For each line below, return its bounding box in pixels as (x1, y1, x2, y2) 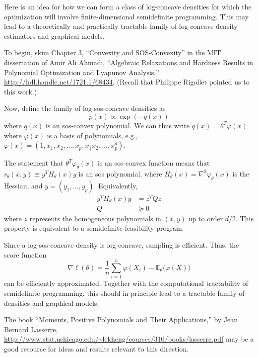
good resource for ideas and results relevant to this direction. (4, 343, 189, 354)
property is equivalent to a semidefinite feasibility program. (4, 223, 184, 233)
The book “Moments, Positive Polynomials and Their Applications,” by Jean (4, 314, 238, 325)
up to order (188, 213, 223, 223)
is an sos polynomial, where (78, 168, 162, 178)
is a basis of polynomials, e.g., (47, 130, 138, 140)
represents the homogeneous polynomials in (29, 213, 161, 223)
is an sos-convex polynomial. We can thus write (45, 120, 190, 130)
